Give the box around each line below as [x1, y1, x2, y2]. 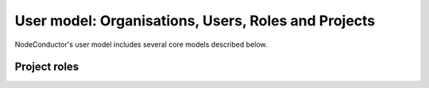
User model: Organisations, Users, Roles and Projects [14, 12, 376, 29]
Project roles [14, 60, 79, 74]
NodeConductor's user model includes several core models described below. [14, 40, 268, 49]
